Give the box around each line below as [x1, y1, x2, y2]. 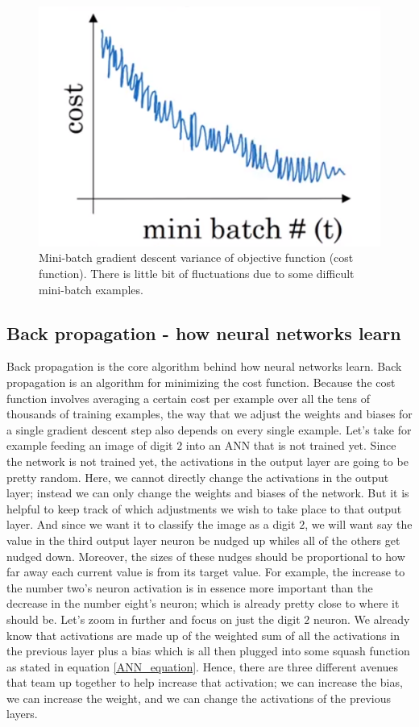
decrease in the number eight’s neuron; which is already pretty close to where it [6, 595, 400, 612]
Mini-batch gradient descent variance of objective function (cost [39, 249, 354, 266]
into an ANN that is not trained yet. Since [185, 437, 396, 454]
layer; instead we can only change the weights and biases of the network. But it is [6, 484, 409, 501]
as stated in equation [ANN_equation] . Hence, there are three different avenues [6, 658, 399, 675]
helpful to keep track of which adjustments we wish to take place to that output [6, 500, 402, 517]
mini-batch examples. [39, 280, 143, 297]
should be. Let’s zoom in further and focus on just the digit [6, 610, 301, 627]
